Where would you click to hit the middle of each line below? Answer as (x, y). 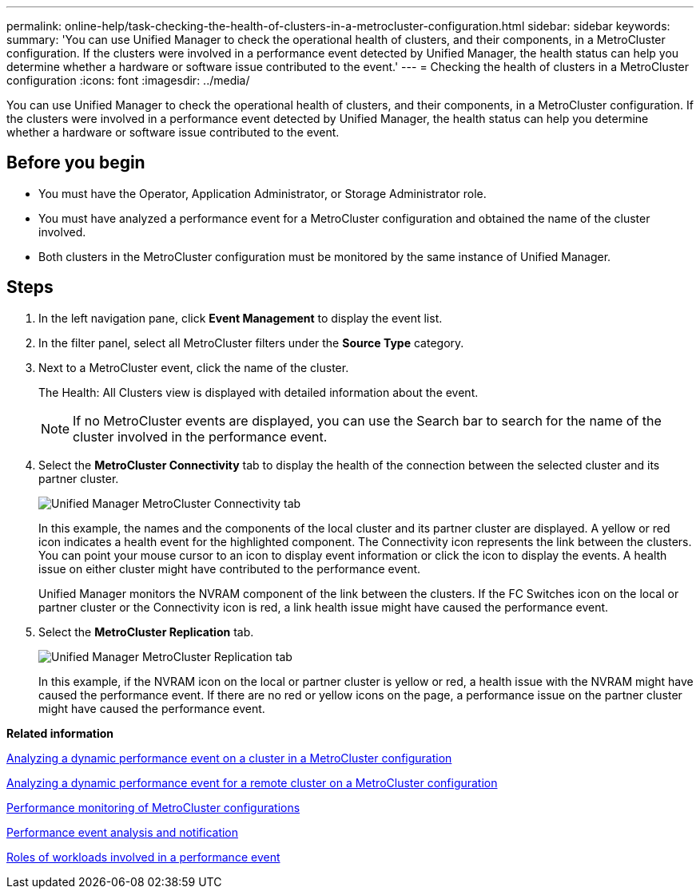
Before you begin (76, 163)
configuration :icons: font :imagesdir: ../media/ (128, 80)
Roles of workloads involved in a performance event (143, 857)
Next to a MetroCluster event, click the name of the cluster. (194, 367)
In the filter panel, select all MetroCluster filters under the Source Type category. (251, 343)
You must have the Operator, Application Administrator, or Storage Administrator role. (262, 193)
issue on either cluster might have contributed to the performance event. (230, 568)
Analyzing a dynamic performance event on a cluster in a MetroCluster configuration (229, 758)
